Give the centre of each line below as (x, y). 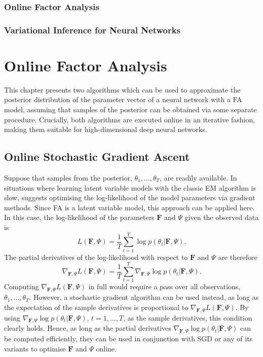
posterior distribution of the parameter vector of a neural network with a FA (123, 99)
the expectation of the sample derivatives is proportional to (96, 307)
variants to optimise (35, 348)
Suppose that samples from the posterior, (68, 177)
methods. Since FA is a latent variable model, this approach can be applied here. (129, 207)
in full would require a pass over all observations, (164, 286)
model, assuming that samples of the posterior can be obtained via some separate (130, 109)
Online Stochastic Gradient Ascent (97, 157)
